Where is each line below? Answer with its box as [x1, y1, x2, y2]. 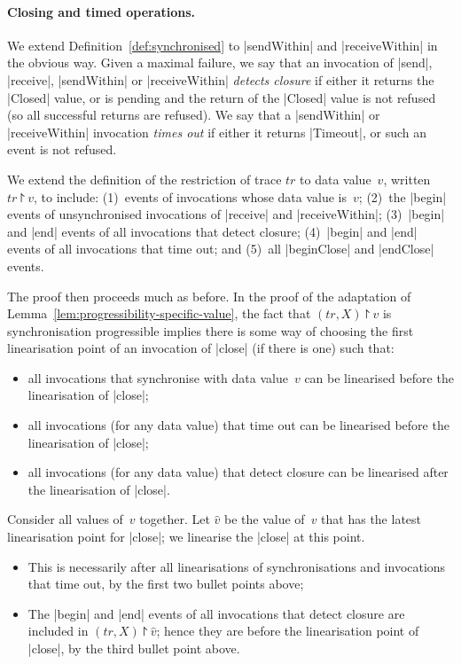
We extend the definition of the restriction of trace [7, 169, 282, 188]
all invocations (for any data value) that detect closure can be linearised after [27, 463, 449, 481]
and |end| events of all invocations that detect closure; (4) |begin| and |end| [7, 222, 418, 240]
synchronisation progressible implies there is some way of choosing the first [7, 321, 414, 340]
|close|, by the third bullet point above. [27, 639, 240, 658]
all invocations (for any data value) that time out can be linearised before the [27, 416, 449, 434]
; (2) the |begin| [358, 187, 447, 206]
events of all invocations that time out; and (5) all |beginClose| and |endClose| [7, 239, 434, 258]
